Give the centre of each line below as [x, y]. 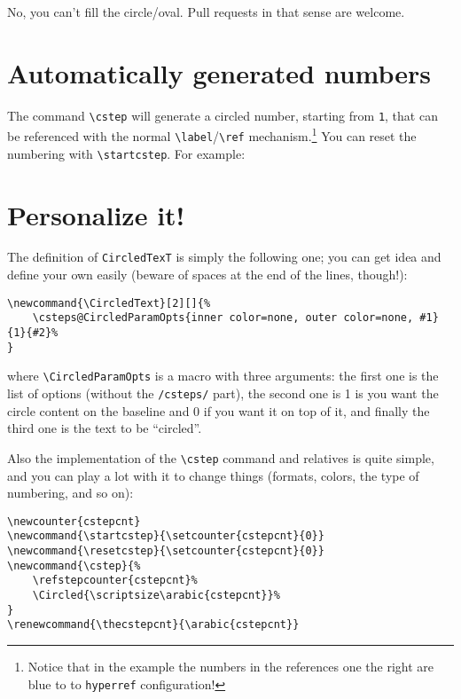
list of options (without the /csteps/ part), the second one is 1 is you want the [223, 393]
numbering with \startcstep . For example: [126, 153]
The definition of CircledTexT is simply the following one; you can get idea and [224, 257]
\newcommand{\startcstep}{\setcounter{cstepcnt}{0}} [166, 536]
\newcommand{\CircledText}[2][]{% [109, 303]
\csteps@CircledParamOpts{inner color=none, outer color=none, [223, 318]
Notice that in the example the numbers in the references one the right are [231, 666]
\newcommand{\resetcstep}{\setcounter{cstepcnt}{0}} [166, 551]
